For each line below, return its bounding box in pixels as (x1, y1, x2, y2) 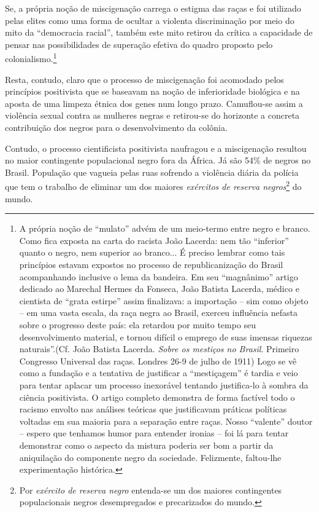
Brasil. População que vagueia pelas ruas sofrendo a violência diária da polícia (5, 165, 299, 178)
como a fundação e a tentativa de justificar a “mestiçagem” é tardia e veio (19, 366, 298, 379)
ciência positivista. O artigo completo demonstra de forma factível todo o (19, 390, 295, 403)
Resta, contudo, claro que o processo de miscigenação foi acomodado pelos (5, 73, 284, 85)
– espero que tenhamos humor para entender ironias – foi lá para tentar (19, 427, 289, 439)
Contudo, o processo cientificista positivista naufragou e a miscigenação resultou (5, 141, 307, 154)
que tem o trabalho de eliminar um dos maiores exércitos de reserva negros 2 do (5, 178, 302, 193)
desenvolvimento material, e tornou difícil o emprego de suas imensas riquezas (19, 330, 312, 343)
